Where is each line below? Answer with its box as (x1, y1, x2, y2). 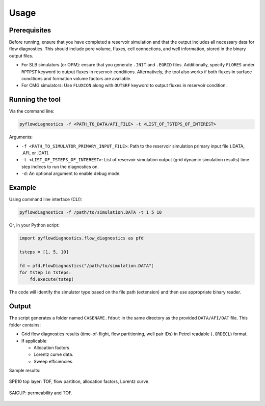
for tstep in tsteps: (19, 270, 72, 275)
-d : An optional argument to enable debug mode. (21, 171, 121, 176)
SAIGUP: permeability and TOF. (9, 390, 73, 396)
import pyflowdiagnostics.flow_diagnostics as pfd (19, 235, 144, 241)
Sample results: (9, 368, 41, 374)
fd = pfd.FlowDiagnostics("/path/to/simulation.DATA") (19, 263, 154, 268)
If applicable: (21, 338, 48, 344)
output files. (9, 53, 34, 58)
